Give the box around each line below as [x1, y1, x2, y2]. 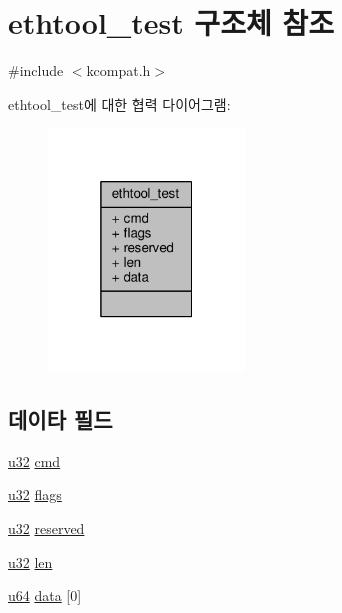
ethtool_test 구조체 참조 [8, 2, 334, 43]
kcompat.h [86, 60, 151, 81]
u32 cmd [8, 450, 61, 471]
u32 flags [8, 484, 62, 505]
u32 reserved [8, 517, 85, 538]
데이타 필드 [8, 403, 113, 434]
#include [8, 60, 64, 81]
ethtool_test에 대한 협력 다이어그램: [8, 93, 231, 114]
